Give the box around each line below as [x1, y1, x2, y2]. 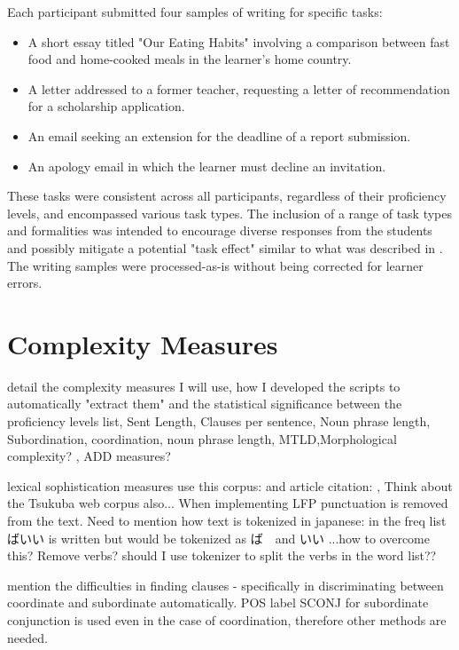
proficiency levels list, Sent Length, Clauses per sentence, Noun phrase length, [7, 412, 431, 431]
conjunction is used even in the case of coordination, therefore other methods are [7, 610, 447, 629]
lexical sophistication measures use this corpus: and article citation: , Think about [7, 476, 453, 495]
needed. [7, 628, 48, 646]
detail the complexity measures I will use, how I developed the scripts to [7, 377, 401, 395]
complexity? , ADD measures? [7, 447, 171, 465]
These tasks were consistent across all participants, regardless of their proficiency [7, 186, 447, 205]
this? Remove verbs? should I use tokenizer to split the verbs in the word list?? [7, 546, 437, 565]
